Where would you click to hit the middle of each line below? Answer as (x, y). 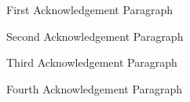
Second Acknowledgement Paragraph (95, 36)
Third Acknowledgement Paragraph (92, 62)
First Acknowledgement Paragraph (90, 9)
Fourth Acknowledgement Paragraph (95, 88)
